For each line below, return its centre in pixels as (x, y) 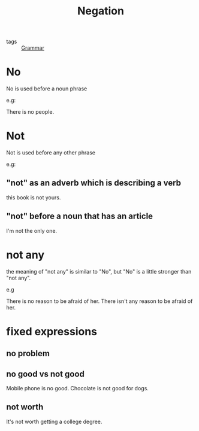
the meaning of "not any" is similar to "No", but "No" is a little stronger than (99, 271)
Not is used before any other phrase (51, 153)
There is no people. (30, 112)
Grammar (33, 48)
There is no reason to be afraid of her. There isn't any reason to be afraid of (99, 301)
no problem (28, 353)
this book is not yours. (34, 197)
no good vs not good (46, 374)
